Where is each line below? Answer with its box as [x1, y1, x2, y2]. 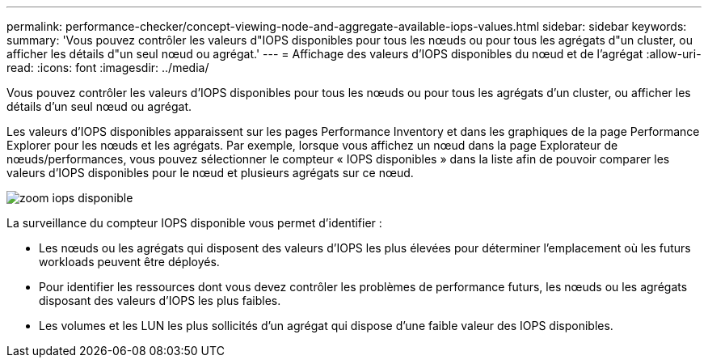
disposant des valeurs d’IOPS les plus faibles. [39, 294, 281, 307]
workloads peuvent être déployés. [39, 255, 220, 269]
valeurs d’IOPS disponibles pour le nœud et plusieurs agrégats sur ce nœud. [6, 166, 414, 180]
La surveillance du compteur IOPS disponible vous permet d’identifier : [6, 216, 382, 230]
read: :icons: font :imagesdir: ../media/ [6, 61, 209, 74]
